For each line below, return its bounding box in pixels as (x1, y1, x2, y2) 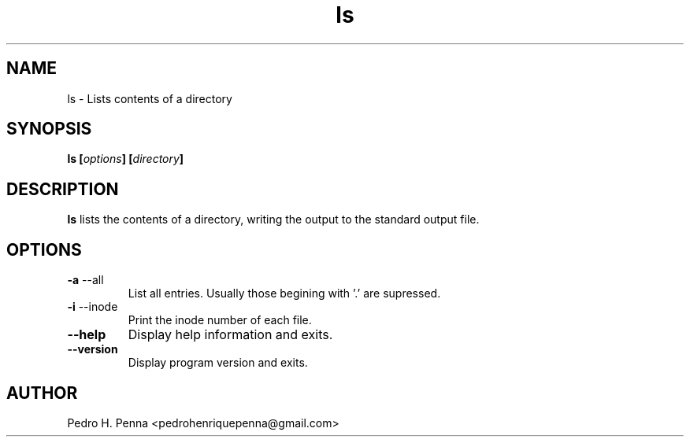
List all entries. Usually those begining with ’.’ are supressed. (128, 286, 441, 301)
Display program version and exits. (128, 356, 308, 370)
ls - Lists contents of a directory (67, 91, 232, 105)
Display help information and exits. (128, 327, 333, 343)
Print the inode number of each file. (128, 313, 312, 327)
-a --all (67, 273, 104, 287)
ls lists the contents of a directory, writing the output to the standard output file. (67, 212, 480, 227)
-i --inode (67, 300, 118, 314)
